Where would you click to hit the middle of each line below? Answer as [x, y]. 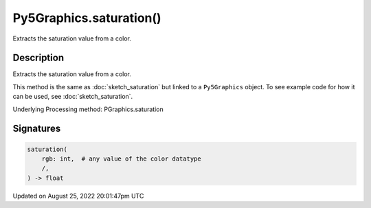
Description [38, 58]
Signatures [37, 129]
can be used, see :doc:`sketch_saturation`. [73, 97]
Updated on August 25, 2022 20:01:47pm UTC [78, 196]
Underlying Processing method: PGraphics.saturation [88, 109]
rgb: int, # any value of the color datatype [122, 159]
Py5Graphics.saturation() [87, 18]
